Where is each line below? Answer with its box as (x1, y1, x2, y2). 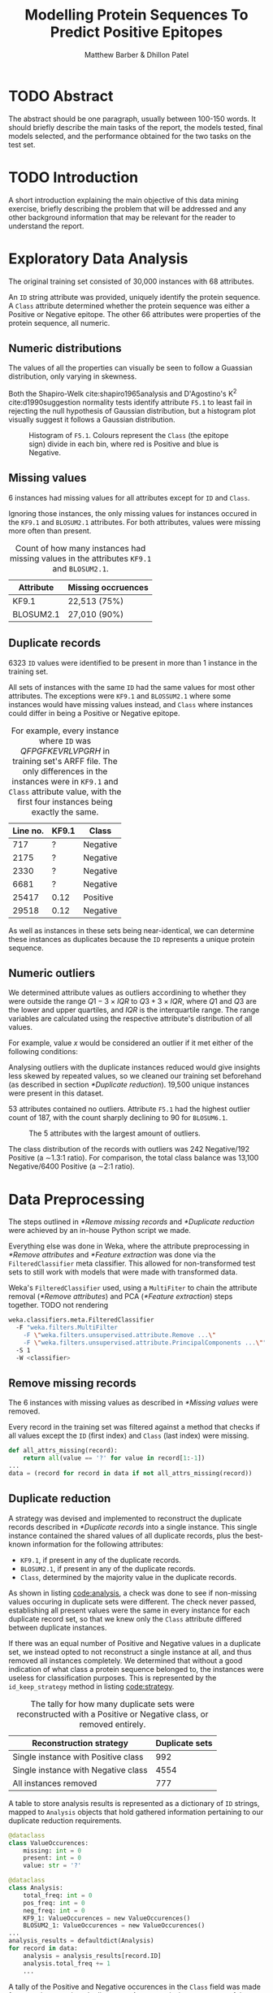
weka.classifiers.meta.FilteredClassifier (8, 1316, 154, 1324)
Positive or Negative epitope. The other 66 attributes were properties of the (8, 309, 262, 319)
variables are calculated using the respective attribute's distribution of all (8, 1014, 253, 1023)
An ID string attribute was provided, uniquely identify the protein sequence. (8, 292, 261, 302)
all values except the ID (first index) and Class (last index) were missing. (8, 1431, 249, 1440)
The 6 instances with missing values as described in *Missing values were (8, 1398, 258, 1408)
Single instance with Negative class (12, 1764, 148, 1775)
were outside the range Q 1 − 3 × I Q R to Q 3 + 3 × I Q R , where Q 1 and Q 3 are (8, 997, 258, 1006)
